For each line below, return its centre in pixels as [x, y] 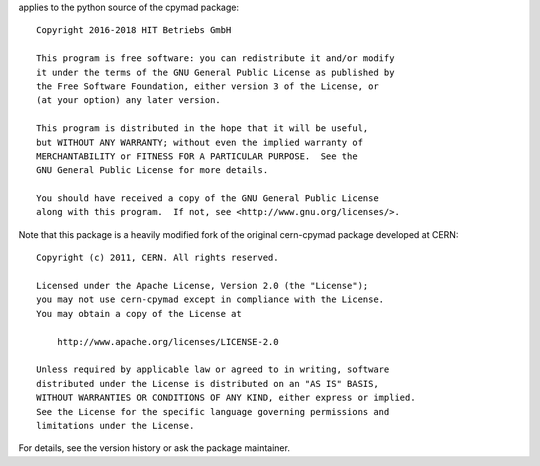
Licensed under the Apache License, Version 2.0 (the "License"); [202, 286]
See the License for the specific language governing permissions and [213, 411]
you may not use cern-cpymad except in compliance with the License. [210, 299]
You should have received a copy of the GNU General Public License [207, 198]
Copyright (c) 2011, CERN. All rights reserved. [157, 258]
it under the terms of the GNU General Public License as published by [215, 72]
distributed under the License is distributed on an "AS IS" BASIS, [207, 383]
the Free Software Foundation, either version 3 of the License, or [207, 86]
